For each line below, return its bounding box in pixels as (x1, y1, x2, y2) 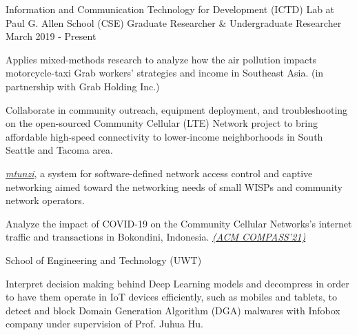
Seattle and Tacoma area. (6, 143, 113, 157)
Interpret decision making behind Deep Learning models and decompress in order (6, 276, 349, 290)
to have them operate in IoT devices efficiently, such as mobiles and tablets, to (6, 290, 338, 304)
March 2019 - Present (6, 29, 96, 43)
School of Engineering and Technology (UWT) (6, 252, 202, 267)
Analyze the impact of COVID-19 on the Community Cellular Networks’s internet (6, 216, 352, 230)
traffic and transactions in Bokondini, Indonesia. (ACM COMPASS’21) (6, 230, 306, 244)
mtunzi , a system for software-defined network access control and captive (6, 165, 313, 180)
